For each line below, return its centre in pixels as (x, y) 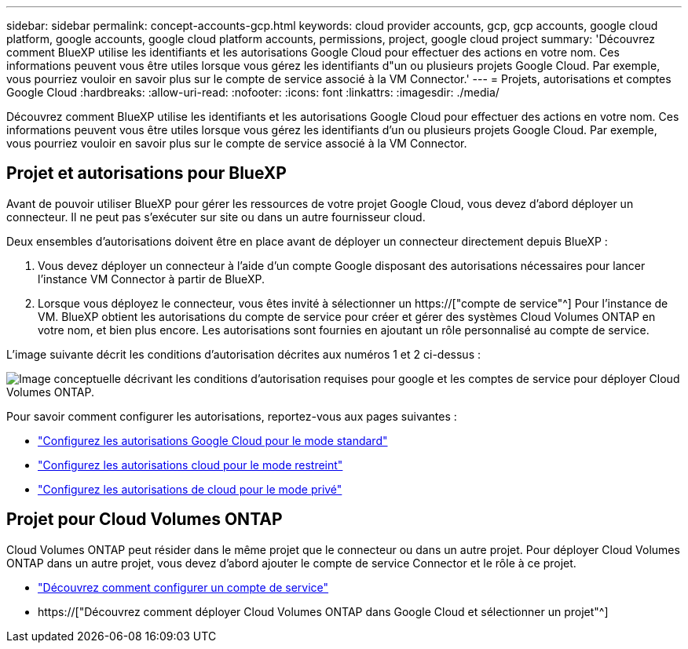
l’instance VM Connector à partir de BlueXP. (151, 279)
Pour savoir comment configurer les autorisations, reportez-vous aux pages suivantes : (232, 416)
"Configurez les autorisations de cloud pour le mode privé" (190, 489)
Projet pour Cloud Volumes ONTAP (145, 520)
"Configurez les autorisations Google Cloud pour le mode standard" (213, 440)
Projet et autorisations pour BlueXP (146, 173)
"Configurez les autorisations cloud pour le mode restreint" (190, 465)
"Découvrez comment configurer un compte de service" (183, 587)
